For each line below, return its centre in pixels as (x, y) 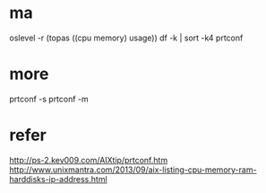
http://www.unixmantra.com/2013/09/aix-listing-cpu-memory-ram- (133, 170)
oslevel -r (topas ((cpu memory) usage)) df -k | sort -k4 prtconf (126, 38)
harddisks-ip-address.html (58, 179)
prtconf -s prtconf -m (49, 99)
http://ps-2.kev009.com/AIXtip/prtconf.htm (89, 160)
